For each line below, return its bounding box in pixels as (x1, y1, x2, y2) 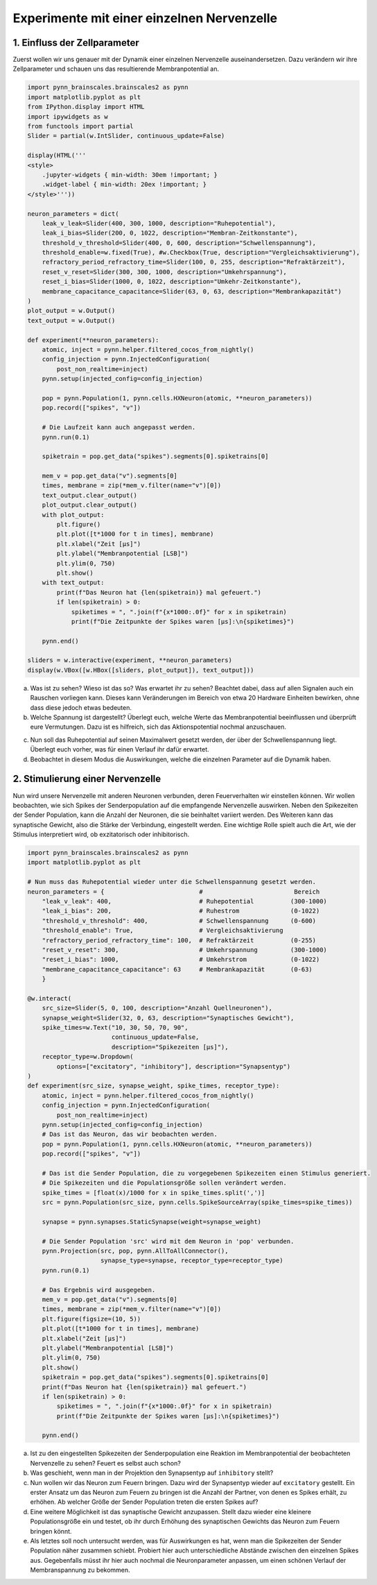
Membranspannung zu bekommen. (30, 1566, 131, 1575)
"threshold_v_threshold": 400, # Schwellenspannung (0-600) (42, 917, 317, 924)
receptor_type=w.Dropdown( (42, 1053, 134, 1061)
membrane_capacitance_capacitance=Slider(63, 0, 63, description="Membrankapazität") (42, 287, 342, 295)
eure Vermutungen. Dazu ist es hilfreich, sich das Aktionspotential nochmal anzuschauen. (30, 722, 287, 731)
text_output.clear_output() (42, 491, 138, 499)
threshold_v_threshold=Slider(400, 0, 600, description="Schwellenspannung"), (42, 239, 317, 246)
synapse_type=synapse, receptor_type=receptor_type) (100, 1257, 283, 1264)
